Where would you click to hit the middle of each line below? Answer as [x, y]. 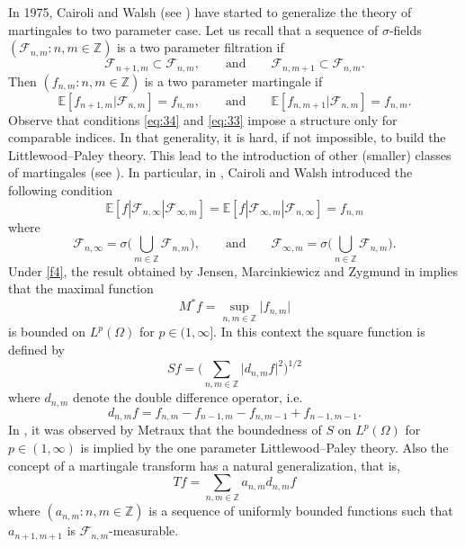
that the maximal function [81, 288]
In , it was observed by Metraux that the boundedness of [165, 430]
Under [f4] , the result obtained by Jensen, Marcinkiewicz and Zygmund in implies [233, 270]
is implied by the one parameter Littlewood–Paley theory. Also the [264, 447]
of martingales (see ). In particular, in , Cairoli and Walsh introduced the [210, 172]
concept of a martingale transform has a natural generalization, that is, [205, 465]
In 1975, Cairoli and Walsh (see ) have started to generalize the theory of [210, 12]
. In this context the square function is [319, 332]
